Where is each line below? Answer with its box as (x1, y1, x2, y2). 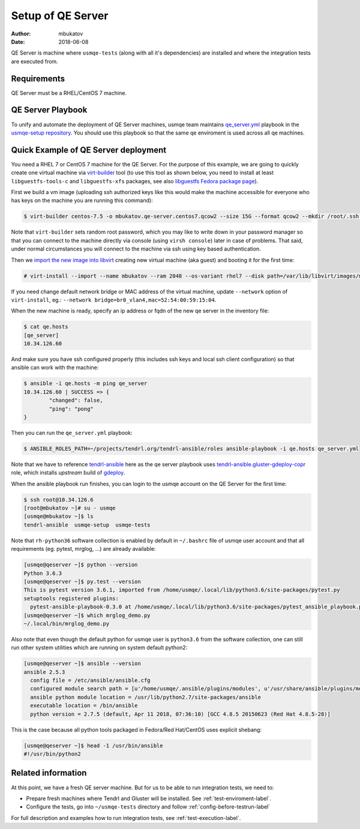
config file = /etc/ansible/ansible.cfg (30, 677, 151, 684)
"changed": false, (49, 397, 103, 404)
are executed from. (11, 58, 58, 65)
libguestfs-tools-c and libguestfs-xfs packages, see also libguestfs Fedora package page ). (11, 177, 259, 184)
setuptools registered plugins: (23, 595, 119, 602)
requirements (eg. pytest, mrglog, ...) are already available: (11, 545, 156, 553)
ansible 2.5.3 (23, 669, 65, 675)
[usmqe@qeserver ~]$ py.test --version (23, 578, 141, 585)
